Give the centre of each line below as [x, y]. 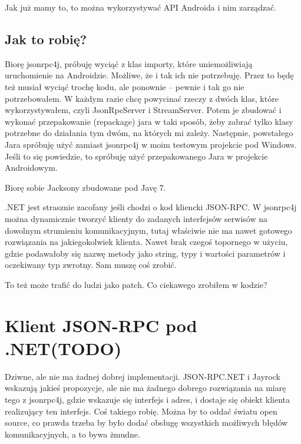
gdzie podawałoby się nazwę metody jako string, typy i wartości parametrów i [145, 253]
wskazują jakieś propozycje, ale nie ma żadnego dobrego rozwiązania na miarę [145, 388]
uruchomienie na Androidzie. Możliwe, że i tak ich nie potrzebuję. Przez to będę [149, 75]
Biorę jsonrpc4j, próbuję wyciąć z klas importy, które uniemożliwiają [129, 63]
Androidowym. [31, 168]
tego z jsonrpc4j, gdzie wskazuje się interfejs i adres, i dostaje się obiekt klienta [148, 399]
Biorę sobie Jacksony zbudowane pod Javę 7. [85, 187]
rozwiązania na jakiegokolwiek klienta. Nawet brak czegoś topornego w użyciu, [146, 242]
